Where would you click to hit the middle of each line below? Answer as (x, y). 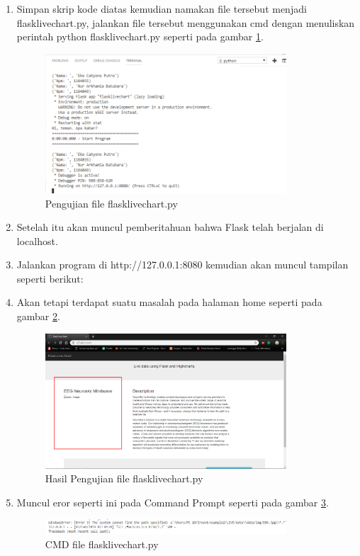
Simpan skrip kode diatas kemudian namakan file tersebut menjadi (162, 8)
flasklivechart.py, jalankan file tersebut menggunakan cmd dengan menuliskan (186, 22)
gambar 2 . (38, 316)
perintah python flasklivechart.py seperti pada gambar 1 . (140, 36)
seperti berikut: (50, 278)
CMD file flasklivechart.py (102, 544)
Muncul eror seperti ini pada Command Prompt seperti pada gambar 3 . (173, 502)
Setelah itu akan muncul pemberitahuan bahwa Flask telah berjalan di (170, 227)
